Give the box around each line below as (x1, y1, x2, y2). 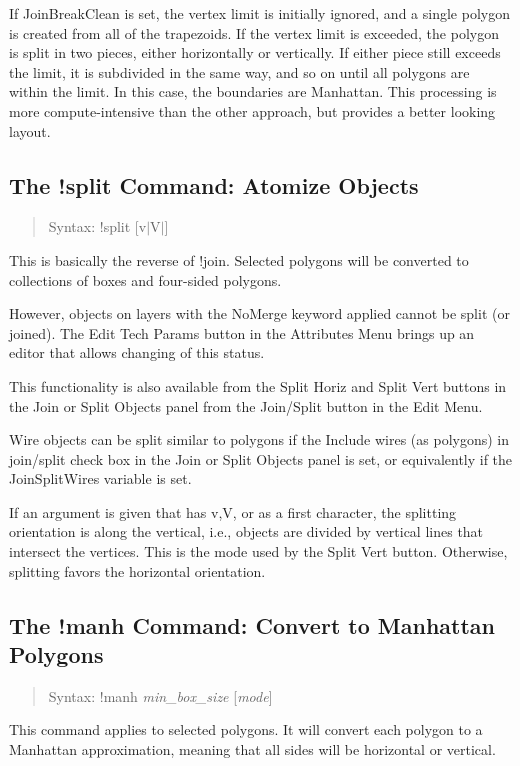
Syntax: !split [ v (48, 216, 147, 237)
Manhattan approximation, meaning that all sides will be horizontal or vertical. (9, 739, 496, 760)
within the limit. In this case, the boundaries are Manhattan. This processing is (9, 81, 497, 102)
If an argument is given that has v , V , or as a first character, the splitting (9, 501, 457, 522)
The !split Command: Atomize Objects (9, 169, 419, 200)
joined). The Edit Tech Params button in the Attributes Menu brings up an (9, 322, 475, 343)
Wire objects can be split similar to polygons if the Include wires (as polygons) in (9, 429, 510, 450)
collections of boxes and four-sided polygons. (9, 269, 282, 290)
